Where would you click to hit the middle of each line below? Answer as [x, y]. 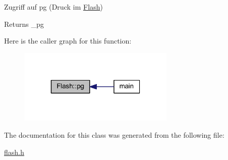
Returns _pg [24, 24]
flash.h [14, 152]
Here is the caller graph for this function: [68, 41]
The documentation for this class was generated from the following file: [114, 135]
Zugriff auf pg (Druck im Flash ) [54, 7]
